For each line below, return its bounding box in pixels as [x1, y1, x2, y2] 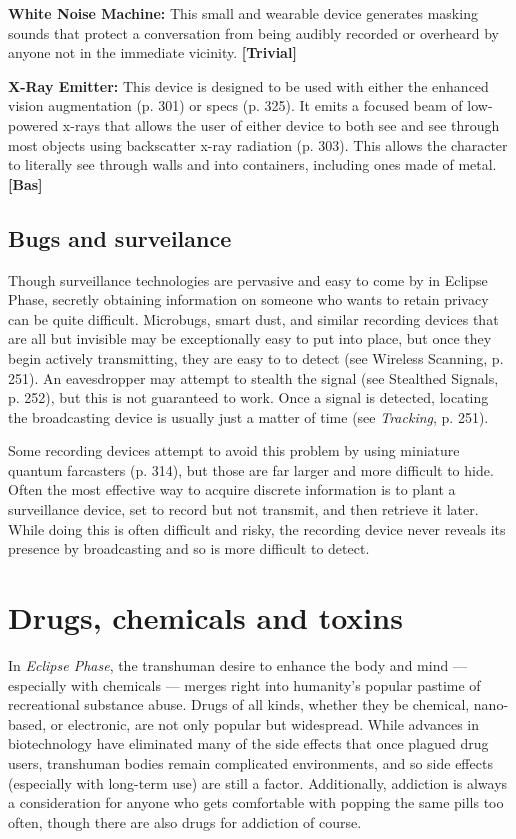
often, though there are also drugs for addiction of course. [8, 811, 362, 832]
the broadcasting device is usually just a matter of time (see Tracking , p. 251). [8, 406, 489, 427]
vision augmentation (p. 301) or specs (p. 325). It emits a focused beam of [8, 95, 463, 116]
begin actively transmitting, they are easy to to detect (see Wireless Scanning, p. [8, 347, 504, 368]
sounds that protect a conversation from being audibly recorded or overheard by [8, 22, 499, 43]
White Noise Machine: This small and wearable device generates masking [8, 3, 478, 23]
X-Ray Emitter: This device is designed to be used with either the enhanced [8, 75, 489, 96]
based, [8, 713, 47, 734]
